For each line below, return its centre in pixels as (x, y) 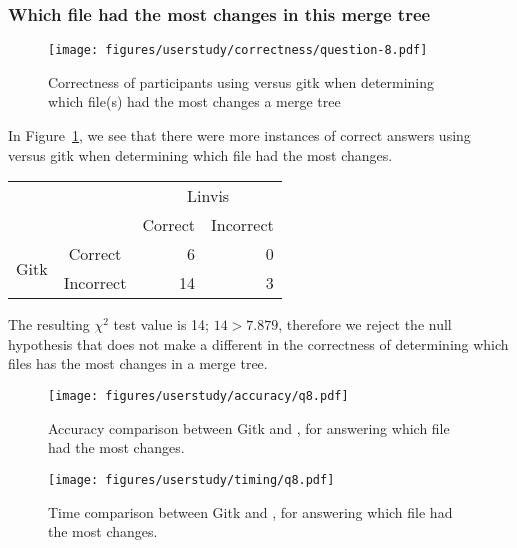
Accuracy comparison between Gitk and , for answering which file (249, 427)
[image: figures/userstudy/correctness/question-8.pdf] (238, 50)
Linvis (208, 196)
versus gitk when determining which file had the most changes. (200, 154)
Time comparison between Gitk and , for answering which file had (250, 511)
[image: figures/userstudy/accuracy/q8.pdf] (198, 396)
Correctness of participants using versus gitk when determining (241, 81)
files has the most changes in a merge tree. (138, 363)
